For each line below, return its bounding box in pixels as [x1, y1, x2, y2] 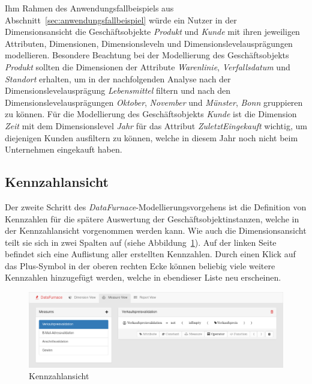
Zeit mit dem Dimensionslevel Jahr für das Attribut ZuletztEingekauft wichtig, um [5, 119, 307, 132]
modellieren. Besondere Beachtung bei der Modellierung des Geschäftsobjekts [5, 49, 289, 61]
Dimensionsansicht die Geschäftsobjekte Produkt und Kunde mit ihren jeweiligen [5, 25, 300, 38]
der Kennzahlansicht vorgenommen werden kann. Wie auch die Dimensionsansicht [5, 224, 307, 237]
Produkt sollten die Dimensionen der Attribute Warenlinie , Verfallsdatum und [5, 60, 290, 73]
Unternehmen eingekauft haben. [5, 143, 122, 156]
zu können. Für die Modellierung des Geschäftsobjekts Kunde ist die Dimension [5, 108, 297, 120]
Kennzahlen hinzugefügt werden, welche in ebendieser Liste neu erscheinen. [5, 271, 281, 284]
